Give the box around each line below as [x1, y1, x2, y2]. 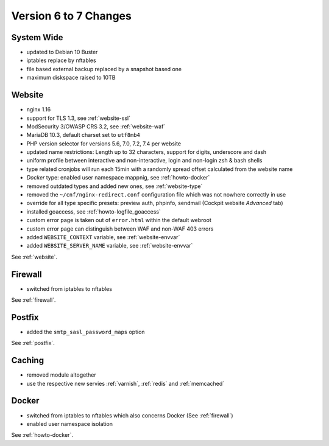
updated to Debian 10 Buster [26, 49, 98, 56]
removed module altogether [26, 371, 97, 378]
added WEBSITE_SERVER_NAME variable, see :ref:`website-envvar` [26, 242, 193, 249]
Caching [11, 355, 44, 366]
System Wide [11, 32, 63, 43]
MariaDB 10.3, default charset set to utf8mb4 [26, 131, 140, 139]
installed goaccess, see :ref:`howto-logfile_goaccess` [26, 207, 161, 215]
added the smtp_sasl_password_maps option [26, 328, 146, 335]
